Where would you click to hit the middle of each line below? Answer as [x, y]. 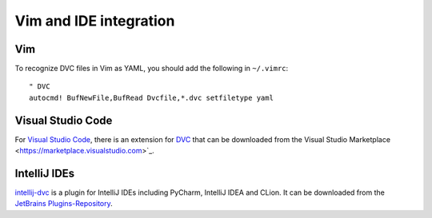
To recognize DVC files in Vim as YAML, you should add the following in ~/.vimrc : [152, 69]
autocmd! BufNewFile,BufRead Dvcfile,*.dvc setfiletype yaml [151, 97]
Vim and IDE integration [95, 21]
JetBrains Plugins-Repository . [64, 204]
